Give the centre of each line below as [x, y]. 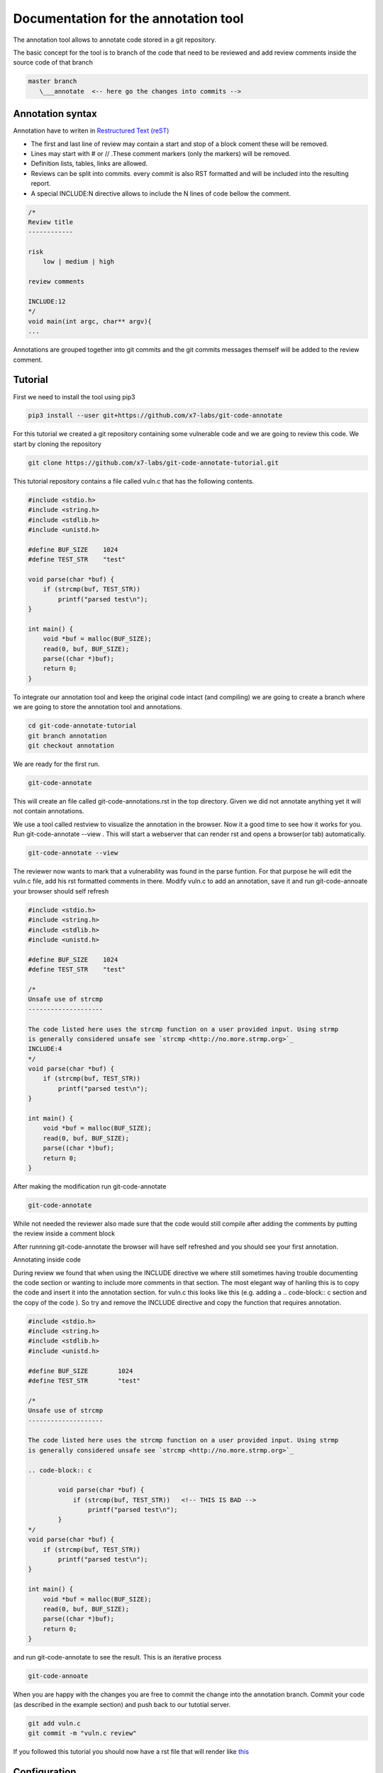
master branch [52, 81]
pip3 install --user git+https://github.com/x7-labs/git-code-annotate [155, 416]
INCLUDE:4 [45, 1049]
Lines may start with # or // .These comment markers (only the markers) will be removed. [161, 153]
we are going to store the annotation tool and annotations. [98, 707]
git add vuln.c [54, 1723]
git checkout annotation [71, 745]
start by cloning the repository [57, 444]
